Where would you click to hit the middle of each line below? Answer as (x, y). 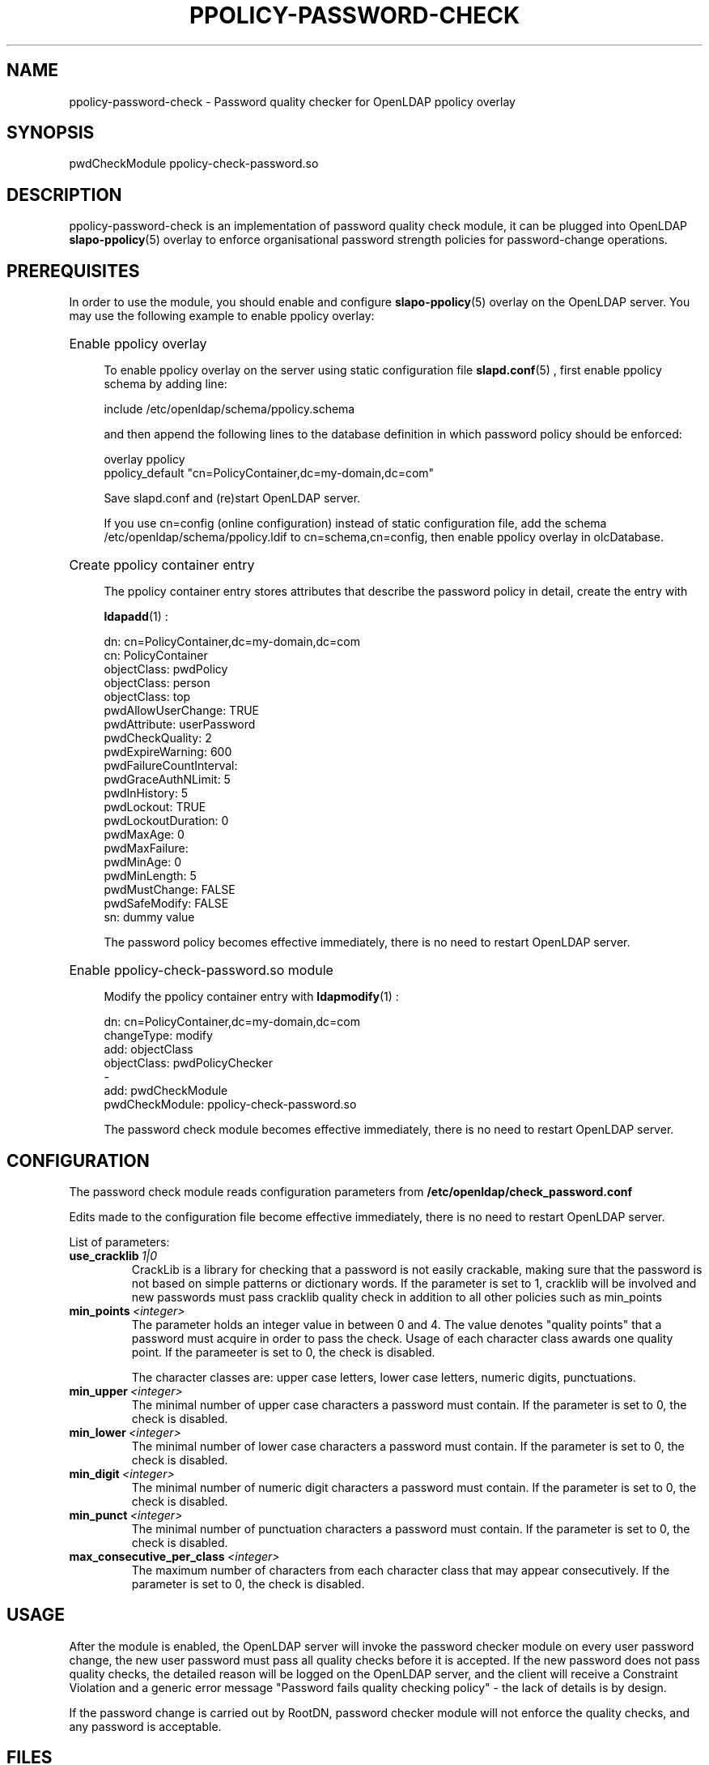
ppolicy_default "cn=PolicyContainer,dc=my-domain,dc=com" (269, 473)
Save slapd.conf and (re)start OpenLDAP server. (232, 498)
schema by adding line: (166, 384)
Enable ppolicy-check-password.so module (201, 970)
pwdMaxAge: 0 (144, 835)
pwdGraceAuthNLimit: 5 (167, 780)
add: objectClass (149, 1049)
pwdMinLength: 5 (150, 876)
